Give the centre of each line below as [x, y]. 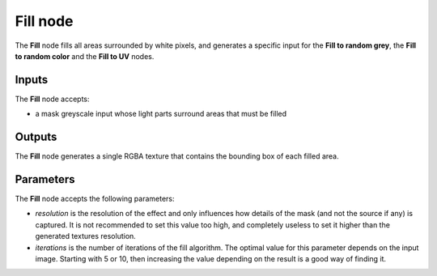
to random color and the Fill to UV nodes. [85, 56]
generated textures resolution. [86, 236]
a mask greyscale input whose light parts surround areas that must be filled [161, 114]
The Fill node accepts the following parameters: [95, 199]
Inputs [32, 80]
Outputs [36, 137]
